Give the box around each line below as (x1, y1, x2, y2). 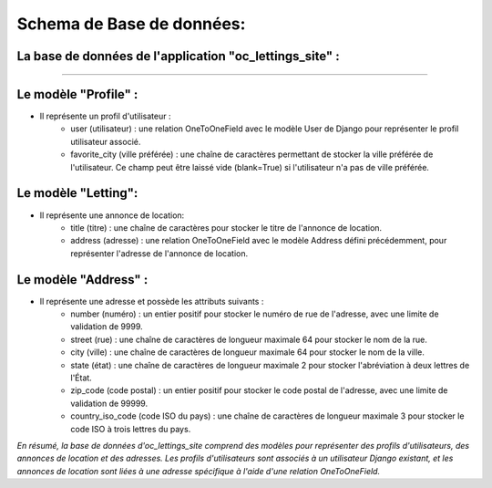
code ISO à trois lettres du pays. (70, 423, 191, 434)
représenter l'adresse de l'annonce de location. (70, 247, 249, 259)
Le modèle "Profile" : (16, 87, 138, 102)
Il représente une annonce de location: (39, 210, 185, 221)
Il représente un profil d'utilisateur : (39, 110, 171, 122)
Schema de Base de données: (16, 14, 246, 34)
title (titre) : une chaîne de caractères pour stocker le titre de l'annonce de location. (70, 222, 383, 233)
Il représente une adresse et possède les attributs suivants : (39, 296, 264, 306)
